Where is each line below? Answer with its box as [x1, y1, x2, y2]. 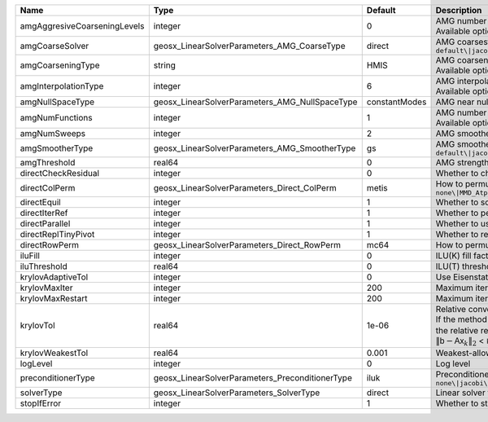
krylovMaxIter [20, 282, 73, 293]
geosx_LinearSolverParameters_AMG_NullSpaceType [153, 96, 358, 108]
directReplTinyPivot [20, 229, 95, 240]
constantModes [366, 96, 427, 108]
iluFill [20, 250, 41, 261]
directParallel [20, 218, 71, 229]
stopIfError [20, 398, 62, 409]
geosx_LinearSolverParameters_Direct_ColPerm [153, 182, 337, 193]
